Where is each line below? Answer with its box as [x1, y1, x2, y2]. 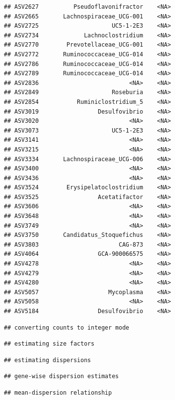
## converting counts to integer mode [4, 324, 129, 331]
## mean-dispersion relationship [4, 389, 112, 396]
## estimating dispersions [4, 356, 91, 364]
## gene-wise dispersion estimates [4, 373, 119, 380]
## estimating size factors [4, 340, 95, 348]
